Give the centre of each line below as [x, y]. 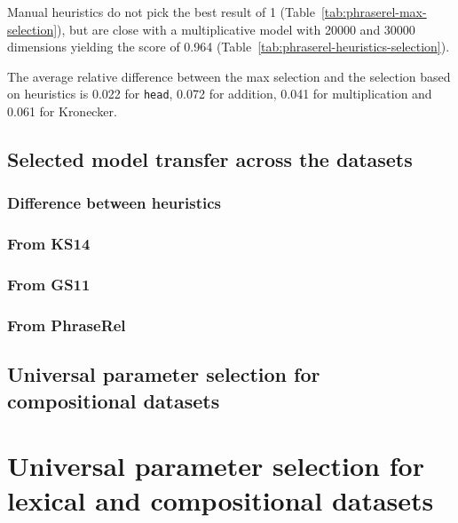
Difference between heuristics [114, 203]
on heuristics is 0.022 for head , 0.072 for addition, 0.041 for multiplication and [220, 94]
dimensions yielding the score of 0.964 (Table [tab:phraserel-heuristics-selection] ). [229, 47]
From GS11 [49, 285]
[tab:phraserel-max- [374, 12]
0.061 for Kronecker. [62, 111]
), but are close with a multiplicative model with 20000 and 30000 [236, 29]
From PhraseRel [67, 325]
